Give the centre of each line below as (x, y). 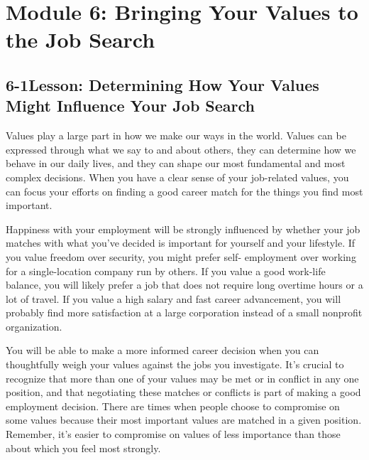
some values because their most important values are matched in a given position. (184, 420)
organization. (34, 326)
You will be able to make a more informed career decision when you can (163, 350)
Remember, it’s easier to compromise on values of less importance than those (173, 434)
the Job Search (81, 39)
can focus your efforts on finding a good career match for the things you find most (184, 191)
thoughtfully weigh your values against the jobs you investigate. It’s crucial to (175, 364)
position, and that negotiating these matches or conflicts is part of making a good (183, 392)
